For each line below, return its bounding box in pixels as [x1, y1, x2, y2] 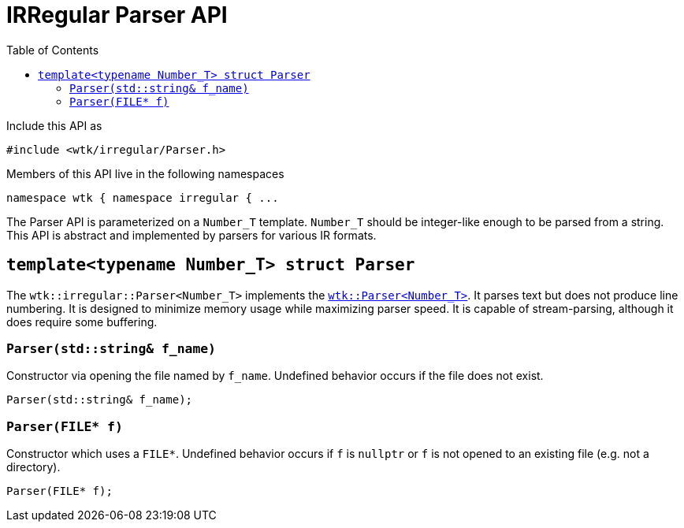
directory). [6, 460, 61, 474]
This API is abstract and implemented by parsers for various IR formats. [6, 228, 377, 242]
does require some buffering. [6, 314, 158, 329]
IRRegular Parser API [6, 2, 228, 28]
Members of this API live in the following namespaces [6, 166, 284, 180]
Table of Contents [6, 43, 99, 57]
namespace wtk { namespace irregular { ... [6, 191, 279, 204]
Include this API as [6, 118, 102, 132]
